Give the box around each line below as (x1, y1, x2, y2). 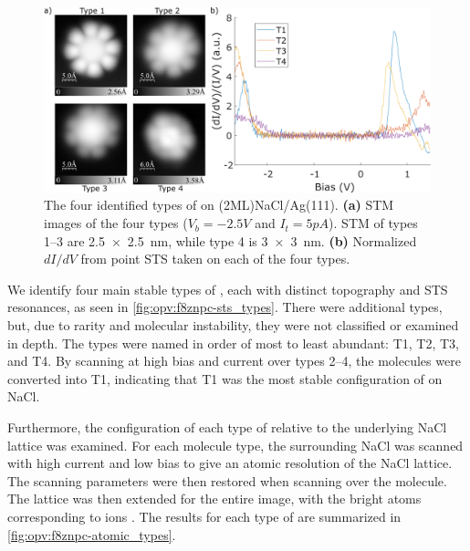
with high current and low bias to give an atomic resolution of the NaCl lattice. (7, 453, 453, 473)
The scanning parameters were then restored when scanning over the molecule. (7, 471, 447, 490)
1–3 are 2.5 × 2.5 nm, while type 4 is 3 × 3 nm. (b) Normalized (44, 231, 417, 250)
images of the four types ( (44, 213, 188, 233)
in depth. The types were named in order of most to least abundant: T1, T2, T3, (7, 333, 459, 352)
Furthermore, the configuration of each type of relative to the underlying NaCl (7, 418, 447, 437)
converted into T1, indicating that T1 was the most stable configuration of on (7, 369, 443, 388)
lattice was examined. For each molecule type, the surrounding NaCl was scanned (7, 435, 464, 454)
